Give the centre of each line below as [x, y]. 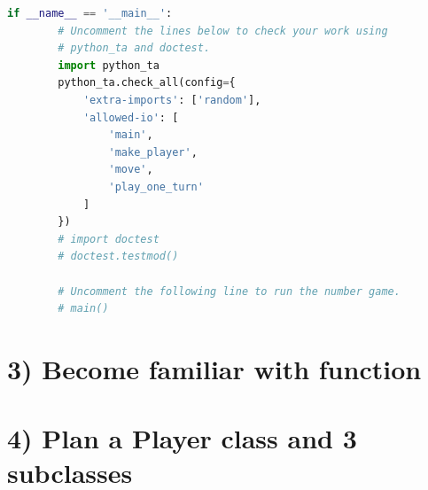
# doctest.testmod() [118, 257]
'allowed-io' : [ [131, 117]
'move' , [131, 170]
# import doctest [109, 239]
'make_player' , [153, 152]
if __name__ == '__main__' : [90, 13]
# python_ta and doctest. [134, 48]
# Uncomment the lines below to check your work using [223, 31]
